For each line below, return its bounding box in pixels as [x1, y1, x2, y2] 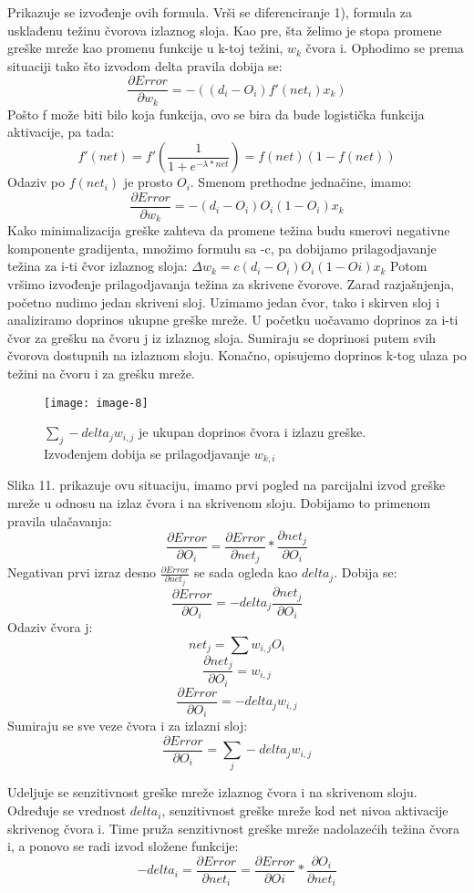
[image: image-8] [44, 396, 149, 410]
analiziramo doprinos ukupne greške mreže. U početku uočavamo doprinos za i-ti [7, 310, 459, 329]
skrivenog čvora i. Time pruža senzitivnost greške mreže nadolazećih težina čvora [7, 818, 459, 837]
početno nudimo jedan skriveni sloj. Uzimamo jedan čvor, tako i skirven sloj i [7, 292, 440, 311]
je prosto [123, 172, 173, 192]
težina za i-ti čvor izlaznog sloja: [7, 256, 188, 275]
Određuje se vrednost [7, 801, 127, 820]
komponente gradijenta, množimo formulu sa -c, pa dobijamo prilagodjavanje [7, 238, 437, 257]
